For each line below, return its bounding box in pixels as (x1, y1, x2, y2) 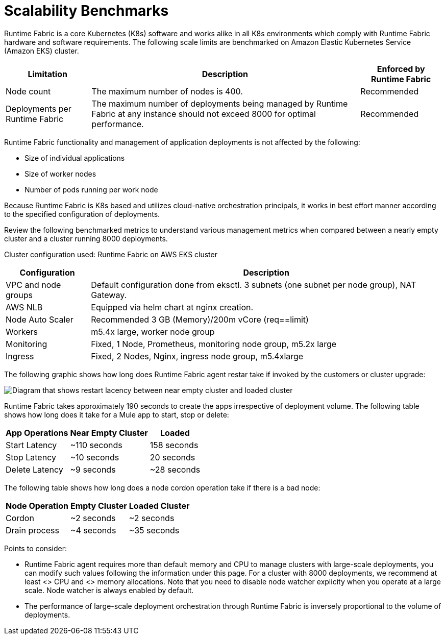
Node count (6, 86, 51, 96)
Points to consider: (4, 544, 67, 553)
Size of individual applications (24, 153, 125, 162)
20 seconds (150, 452, 195, 462)
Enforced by (377, 63, 425, 74)
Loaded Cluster (129, 500, 190, 511)
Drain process (6, 525, 59, 535)
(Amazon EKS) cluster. (4, 46, 79, 55)
